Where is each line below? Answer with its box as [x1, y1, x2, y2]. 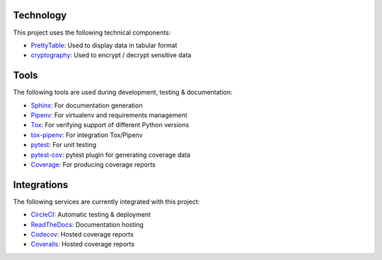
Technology [13, 9, 67, 21]
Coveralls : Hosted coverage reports [30, 240, 134, 249]
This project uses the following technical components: [13, 28, 171, 37]
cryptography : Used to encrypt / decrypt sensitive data [30, 51, 192, 59]
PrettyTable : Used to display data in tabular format [30, 41, 178, 49]
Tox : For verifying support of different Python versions [30, 121, 190, 129]
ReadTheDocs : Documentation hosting [30, 220, 144, 229]
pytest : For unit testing [30, 141, 97, 149]
